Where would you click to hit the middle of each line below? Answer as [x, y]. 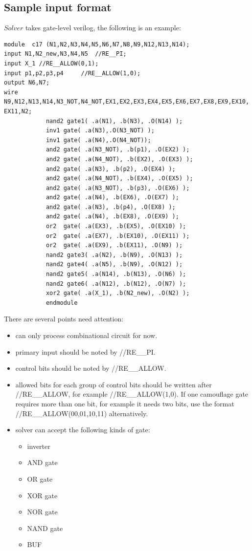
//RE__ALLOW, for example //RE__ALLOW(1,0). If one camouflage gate [132, 394]
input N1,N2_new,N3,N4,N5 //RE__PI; [65, 54]
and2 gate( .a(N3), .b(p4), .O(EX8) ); [111, 207]
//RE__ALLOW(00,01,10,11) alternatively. [82, 413]
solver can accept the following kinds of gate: [83, 430]
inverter [39, 446]
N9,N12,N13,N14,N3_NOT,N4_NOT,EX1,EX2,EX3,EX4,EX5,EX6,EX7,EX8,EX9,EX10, [127, 102]
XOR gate [42, 495]
